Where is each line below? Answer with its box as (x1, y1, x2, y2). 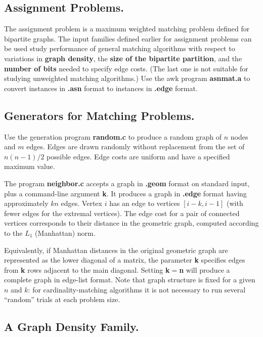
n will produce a (179, 264, 230, 275)
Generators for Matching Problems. (4, 107, 195, 123)
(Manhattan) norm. (35, 227, 96, 238)
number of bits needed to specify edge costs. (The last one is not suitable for (4, 63, 248, 73)
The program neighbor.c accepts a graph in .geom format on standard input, (4, 178, 250, 188)
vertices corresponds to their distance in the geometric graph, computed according (4, 218, 259, 228)
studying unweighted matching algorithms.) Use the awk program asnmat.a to (4, 73, 250, 83)
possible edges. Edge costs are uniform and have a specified (47, 151, 230, 161)
